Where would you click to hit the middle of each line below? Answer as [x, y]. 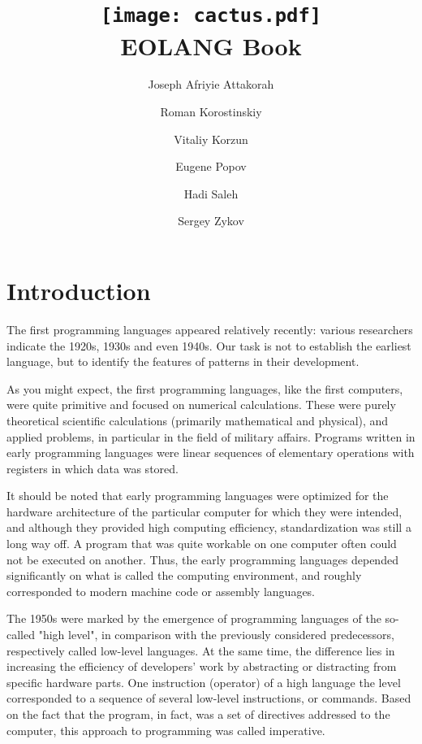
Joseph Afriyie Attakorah [211, 84]
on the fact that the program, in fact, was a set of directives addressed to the [198, 714]
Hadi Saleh [211, 193]
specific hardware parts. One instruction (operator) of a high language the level [204, 682]
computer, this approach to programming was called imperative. [166, 730]
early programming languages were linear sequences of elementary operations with [211, 452]
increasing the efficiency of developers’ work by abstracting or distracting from [202, 666]
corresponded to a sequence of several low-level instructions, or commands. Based [209, 698]
